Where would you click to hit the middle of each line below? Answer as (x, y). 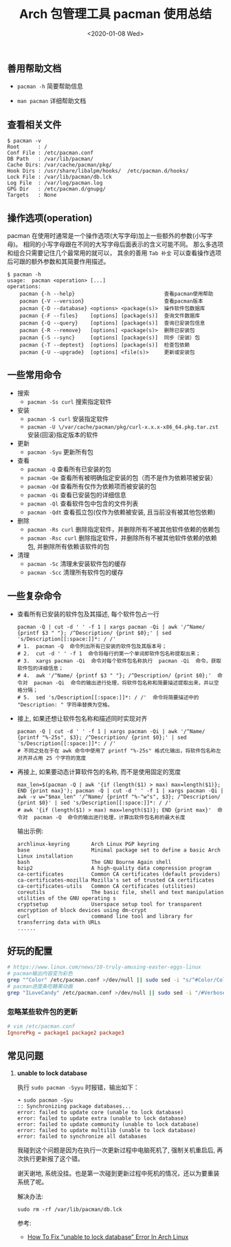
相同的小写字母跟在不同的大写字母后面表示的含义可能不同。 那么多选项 (123, 244)
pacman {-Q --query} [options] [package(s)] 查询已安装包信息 (112, 323)
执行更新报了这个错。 (53, 1158)
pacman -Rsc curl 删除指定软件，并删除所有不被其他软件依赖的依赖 (122, 538)
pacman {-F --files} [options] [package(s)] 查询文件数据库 (110, 316)
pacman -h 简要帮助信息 (50, 86)
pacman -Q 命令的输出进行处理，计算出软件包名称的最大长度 (109, 817)
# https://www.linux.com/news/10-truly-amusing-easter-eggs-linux (104, 967)
